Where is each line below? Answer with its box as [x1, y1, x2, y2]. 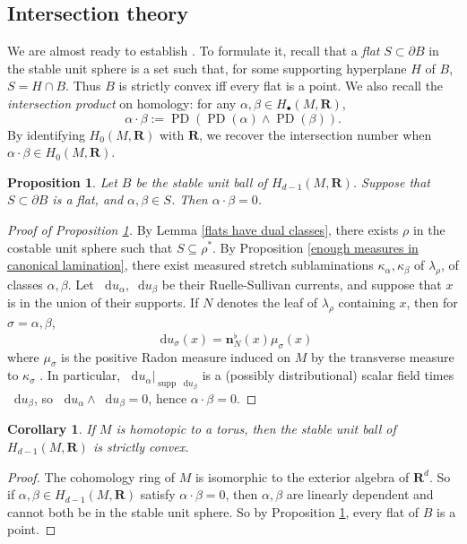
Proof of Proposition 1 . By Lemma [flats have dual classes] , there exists [7, 220, 399, 238]
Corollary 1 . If [7, 419, 95, 438]
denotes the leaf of [217, 293, 318, 312]
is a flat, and [52, 190, 124, 209]
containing [338, 293, 395, 312]
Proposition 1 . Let [7, 172, 117, 191]
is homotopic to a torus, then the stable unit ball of [116, 419, 396, 438]
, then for [406, 293, 458, 312]
